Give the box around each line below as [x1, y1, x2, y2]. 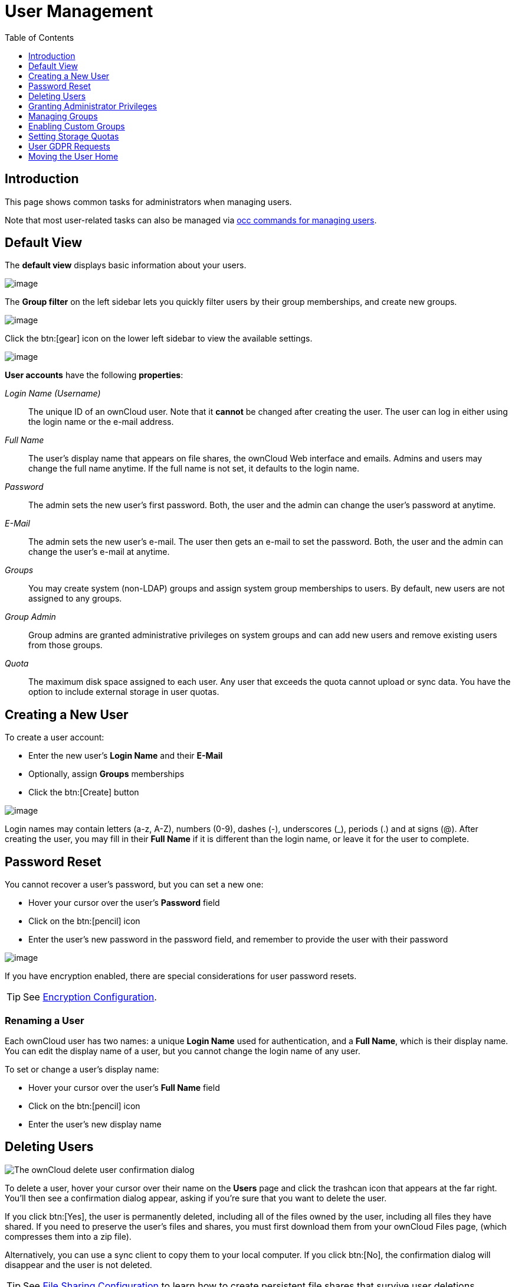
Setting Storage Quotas [28, 131, 119, 141]
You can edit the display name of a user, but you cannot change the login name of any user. [5, 1045, 360, 1056]
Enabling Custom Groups [28, 121, 125, 131]
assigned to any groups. [28, 593, 122, 604]
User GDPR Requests [28, 141, 110, 151]
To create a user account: [5, 732, 104, 743]
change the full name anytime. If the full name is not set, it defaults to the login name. [28, 463, 360, 474]
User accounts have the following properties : [5, 370, 183, 381]
